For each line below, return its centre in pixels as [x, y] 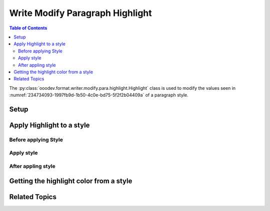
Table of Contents [28, 28]
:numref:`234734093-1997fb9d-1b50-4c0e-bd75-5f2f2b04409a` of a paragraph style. [99, 95]
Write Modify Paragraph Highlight [80, 13]
